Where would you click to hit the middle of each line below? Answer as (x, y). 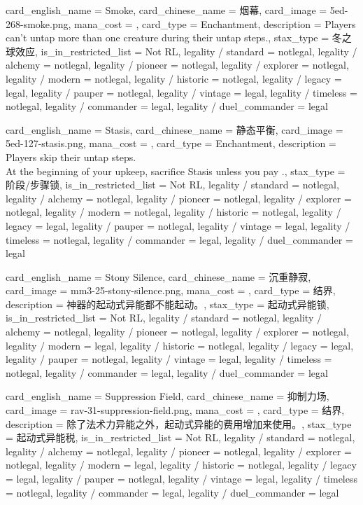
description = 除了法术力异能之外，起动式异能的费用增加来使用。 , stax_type (179, 423)
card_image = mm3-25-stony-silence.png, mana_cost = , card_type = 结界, (171, 290)
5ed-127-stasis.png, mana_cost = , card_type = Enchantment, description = (171, 143)
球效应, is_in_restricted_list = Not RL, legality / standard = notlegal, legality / (181, 51)
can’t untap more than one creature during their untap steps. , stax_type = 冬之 (179, 37)
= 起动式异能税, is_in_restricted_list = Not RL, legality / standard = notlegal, (180, 437)
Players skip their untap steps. (71, 157)
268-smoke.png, (38, 23)
